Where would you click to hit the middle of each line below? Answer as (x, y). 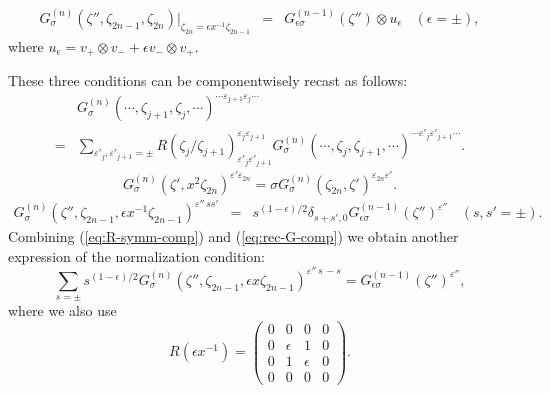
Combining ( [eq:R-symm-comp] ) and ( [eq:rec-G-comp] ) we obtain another (233, 236)
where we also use (62, 310)
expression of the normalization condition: (136, 255)
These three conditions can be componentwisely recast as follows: (208, 80)
